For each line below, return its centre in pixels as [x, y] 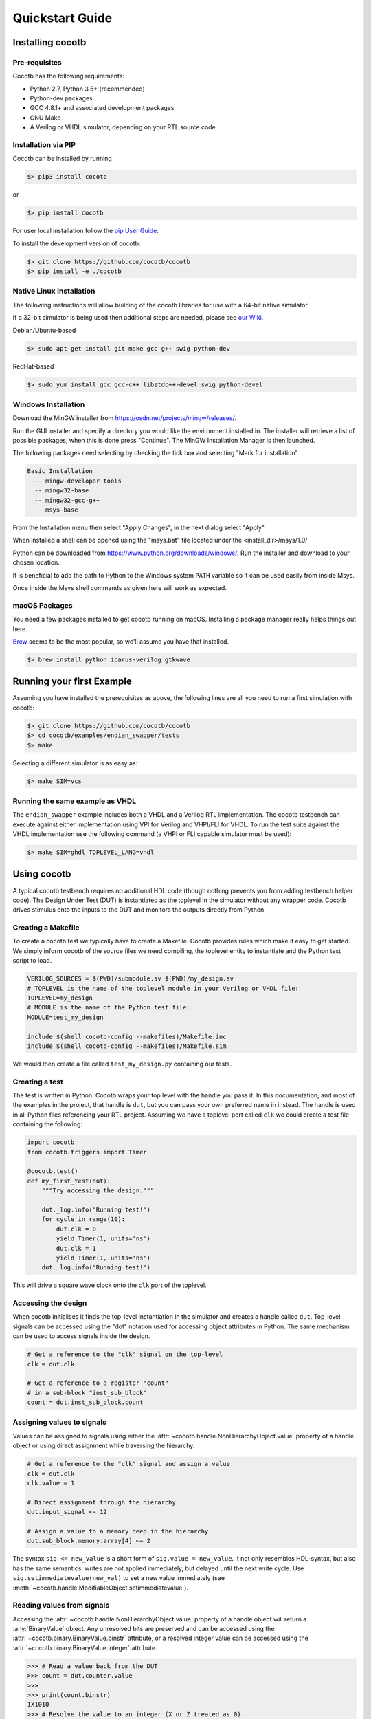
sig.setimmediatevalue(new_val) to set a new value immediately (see [119, 1578]
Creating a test [38, 1082]
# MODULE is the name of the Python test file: [109, 1008]
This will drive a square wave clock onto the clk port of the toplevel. [110, 1285]
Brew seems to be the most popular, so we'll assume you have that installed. [121, 641]
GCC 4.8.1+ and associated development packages [102, 108]
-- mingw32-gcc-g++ [67, 500]
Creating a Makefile [46, 928]
